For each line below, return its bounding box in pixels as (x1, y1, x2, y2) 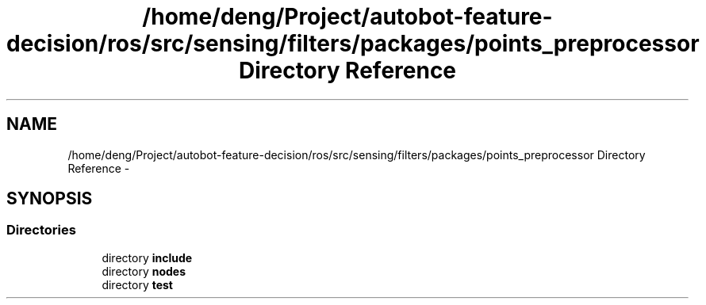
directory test (102, 277, 173, 292)
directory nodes (102, 264, 186, 278)
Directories (6, 222, 76, 238)
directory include (102, 250, 193, 265)
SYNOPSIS (6, 189, 93, 209)
